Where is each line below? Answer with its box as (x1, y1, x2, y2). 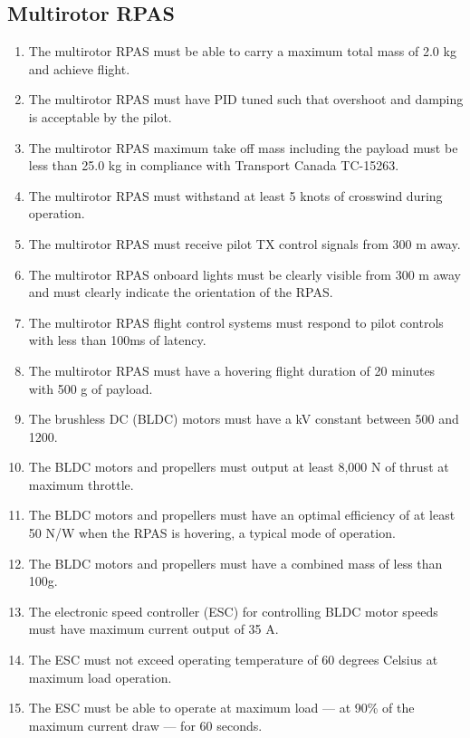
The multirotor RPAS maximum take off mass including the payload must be (28, 138, 458, 157)
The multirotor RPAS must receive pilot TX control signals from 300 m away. (28, 234, 461, 253)
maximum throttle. (28, 474, 134, 494)
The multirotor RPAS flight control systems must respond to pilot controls (28, 312, 444, 331)
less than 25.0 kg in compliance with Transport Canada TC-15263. (28, 156, 399, 175)
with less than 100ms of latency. (28, 331, 206, 350)
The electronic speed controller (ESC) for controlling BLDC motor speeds (28, 601, 438, 620)
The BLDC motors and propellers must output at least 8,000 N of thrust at (28, 457, 449, 476)
